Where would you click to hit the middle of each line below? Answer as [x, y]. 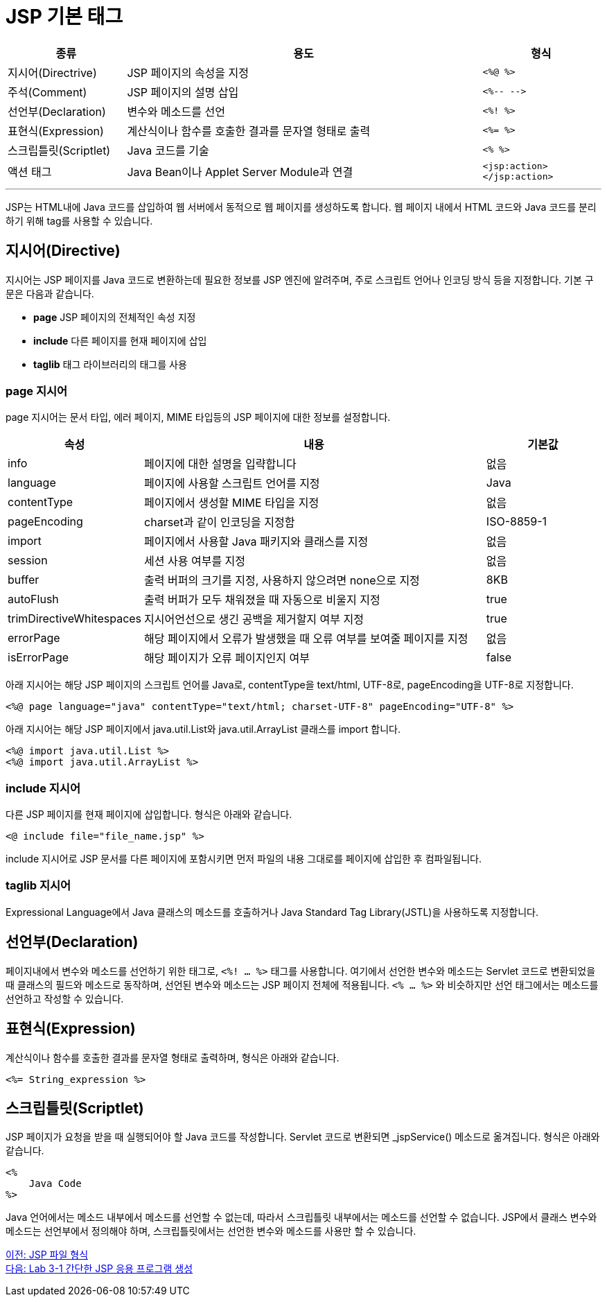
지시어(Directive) [63, 251]
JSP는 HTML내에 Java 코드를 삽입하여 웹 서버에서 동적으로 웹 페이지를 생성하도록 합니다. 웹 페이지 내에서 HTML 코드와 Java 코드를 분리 [301, 207]
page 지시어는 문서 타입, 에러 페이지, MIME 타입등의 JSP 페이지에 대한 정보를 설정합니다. [198, 417]
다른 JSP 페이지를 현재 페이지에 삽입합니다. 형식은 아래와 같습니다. [149, 815]
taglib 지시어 [38, 886]
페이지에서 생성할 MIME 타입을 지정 [232, 503]
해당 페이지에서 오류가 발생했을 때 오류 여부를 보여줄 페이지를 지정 [306, 639]
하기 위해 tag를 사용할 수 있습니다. [79, 220]
